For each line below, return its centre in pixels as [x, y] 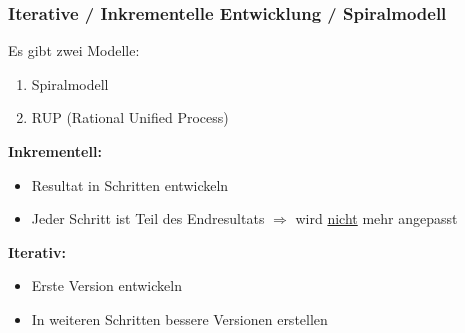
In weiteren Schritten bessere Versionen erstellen [179, 318]
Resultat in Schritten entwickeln [130, 184]
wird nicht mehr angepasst [376, 218]
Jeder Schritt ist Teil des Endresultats [148, 218]
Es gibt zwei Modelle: [74, 50]
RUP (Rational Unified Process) [130, 117]
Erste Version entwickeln [106, 285]
